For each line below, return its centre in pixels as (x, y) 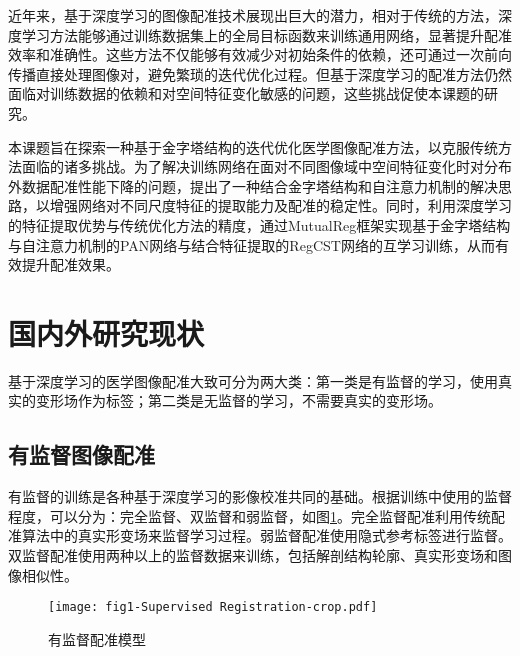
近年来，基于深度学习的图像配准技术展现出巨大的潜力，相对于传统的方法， (253, 15)
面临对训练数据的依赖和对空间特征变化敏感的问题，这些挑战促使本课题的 (246, 93)
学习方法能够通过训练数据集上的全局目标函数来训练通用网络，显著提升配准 (266, 34)
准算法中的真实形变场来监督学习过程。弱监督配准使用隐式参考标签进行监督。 (260, 535)
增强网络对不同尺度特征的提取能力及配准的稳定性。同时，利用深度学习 (280, 205)
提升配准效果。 (70, 264)
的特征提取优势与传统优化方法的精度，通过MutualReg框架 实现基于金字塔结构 (259, 224)
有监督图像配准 (81, 454)
